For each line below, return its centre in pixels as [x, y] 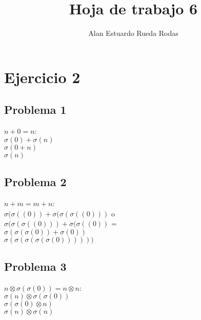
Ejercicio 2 [42, 77]
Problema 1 [35, 109]
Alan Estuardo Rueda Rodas [133, 33]
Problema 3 [35, 266]
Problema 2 [35, 182]
